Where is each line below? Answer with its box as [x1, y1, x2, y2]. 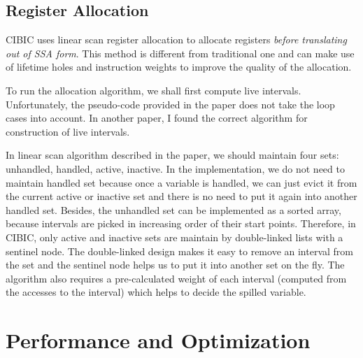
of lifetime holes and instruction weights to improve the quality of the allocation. [6, 59, 352, 74]
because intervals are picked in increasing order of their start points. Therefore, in [6, 216, 356, 231]
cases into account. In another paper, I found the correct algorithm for [6, 110, 308, 125]
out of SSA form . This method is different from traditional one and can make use [6, 45, 355, 60]
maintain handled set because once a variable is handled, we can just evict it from [6, 175, 357, 189]
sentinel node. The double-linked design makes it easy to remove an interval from [6, 243, 353, 258]
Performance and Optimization [6, 326, 311, 355]
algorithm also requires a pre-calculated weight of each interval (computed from [6, 271, 347, 285]
